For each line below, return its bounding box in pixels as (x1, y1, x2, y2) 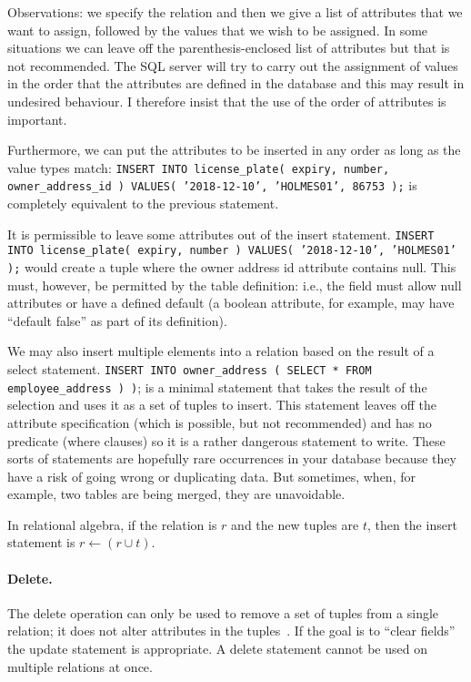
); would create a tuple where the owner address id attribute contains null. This (7, 257, 456, 276)
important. (7, 109, 67, 128)
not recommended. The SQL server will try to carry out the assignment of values (7, 56, 458, 75)
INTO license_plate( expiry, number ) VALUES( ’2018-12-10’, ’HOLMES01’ (7, 244, 456, 258)
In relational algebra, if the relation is (7, 514, 217, 534)
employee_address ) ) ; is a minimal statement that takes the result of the (7, 377, 427, 396)
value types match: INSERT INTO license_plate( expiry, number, (7, 158, 390, 177)
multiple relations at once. (7, 657, 153, 676)
